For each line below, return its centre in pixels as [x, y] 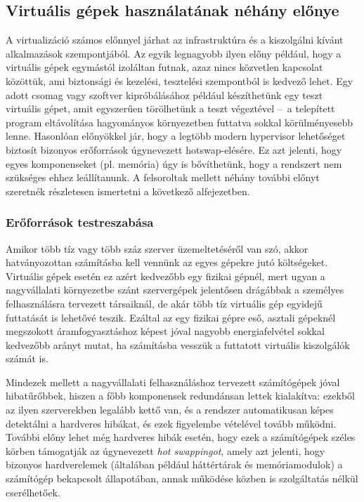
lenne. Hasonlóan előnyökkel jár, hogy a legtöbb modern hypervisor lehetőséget [176, 136]
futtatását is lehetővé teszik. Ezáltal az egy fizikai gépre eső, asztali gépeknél [171, 317]
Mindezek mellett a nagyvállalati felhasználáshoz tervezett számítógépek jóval [173, 382]
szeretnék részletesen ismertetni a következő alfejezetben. [128, 191]
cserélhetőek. [33, 492]
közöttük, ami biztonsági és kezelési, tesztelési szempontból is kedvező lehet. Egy [180, 80]
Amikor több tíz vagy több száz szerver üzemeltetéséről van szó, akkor [157, 248]
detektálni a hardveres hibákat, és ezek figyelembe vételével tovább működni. [171, 423]
